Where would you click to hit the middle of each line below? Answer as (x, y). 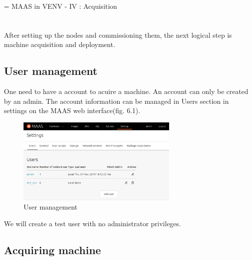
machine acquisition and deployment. (60, 44)
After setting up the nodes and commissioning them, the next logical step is (118, 35)
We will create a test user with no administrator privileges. (92, 223)
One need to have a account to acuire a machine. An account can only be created (126, 91)
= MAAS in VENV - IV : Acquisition (61, 6)
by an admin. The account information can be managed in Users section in (116, 101)
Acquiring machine (52, 249)
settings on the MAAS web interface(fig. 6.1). (72, 110)
